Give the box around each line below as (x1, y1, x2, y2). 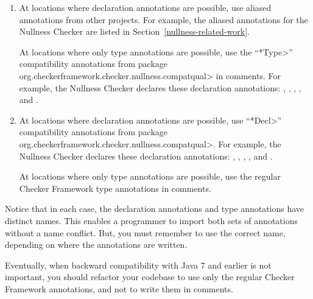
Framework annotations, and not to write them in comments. (5, 282, 233, 295)
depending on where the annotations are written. (5, 238, 188, 251)
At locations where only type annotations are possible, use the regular (19, 170, 281, 183)
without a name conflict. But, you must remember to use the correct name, (5, 226, 286, 239)
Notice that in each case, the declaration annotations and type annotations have (5, 202, 304, 215)
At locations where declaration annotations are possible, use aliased (19, 1, 272, 13)
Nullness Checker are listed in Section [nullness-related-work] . (19, 25, 250, 38)
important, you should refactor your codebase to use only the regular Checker (5, 270, 295, 283)
